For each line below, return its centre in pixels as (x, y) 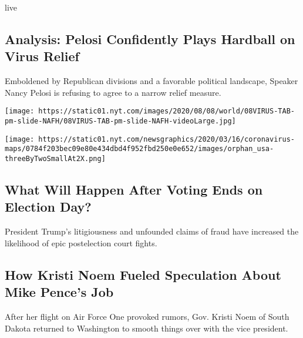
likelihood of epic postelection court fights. (81, 242)
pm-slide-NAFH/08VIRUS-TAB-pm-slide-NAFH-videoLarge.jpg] (120, 121)
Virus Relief (42, 56)
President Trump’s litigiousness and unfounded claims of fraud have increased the (152, 231)
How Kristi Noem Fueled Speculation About (143, 274)
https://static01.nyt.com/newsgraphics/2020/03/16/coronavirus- (166, 139)
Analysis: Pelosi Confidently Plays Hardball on (150, 39)
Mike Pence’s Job (59, 292)
